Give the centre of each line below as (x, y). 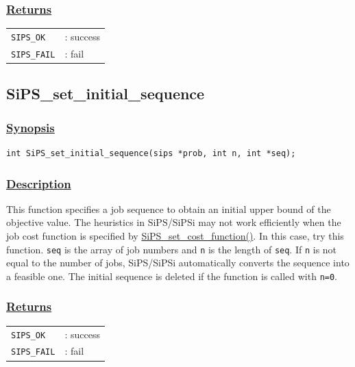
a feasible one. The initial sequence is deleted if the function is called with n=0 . (172, 276)
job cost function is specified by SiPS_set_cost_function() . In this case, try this (175, 236)
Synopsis (30, 127)
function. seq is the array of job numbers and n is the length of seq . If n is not (172, 249)
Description (39, 183)
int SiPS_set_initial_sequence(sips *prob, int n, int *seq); (151, 154)
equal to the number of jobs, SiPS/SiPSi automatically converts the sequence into (178, 263)
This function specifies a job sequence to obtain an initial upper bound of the (169, 208)
